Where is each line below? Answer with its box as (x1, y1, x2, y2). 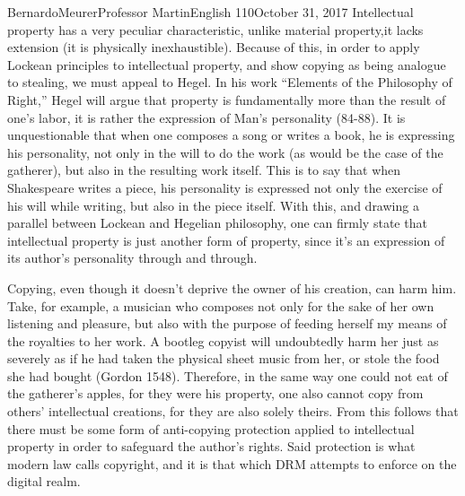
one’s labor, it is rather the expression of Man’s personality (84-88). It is (7, 108, 406, 126)
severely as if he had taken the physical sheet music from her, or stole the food (7, 349, 440, 368)
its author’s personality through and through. (7, 248, 258, 267)
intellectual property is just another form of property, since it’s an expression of (7, 231, 445, 249)
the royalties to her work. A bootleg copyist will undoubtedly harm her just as (7, 331, 439, 350)
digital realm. (7, 472, 81, 491)
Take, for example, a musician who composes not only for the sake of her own (7, 296, 434, 315)
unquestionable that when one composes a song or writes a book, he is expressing (7, 126, 455, 144)
